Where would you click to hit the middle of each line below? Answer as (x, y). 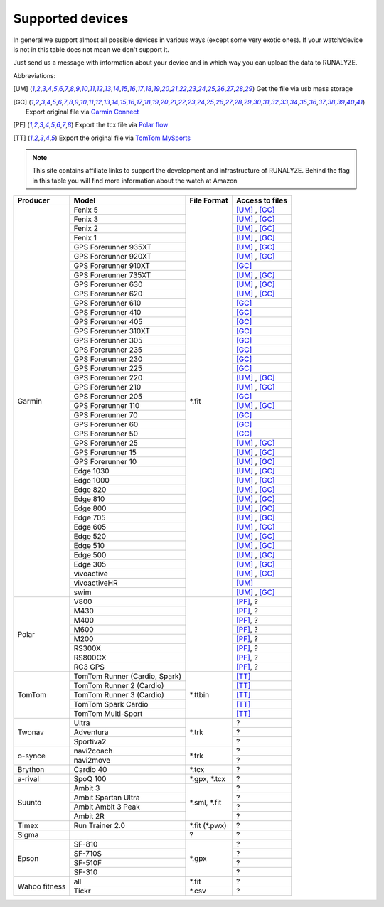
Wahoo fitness (42, 886)
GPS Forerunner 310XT (112, 331)
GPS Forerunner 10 (105, 462)
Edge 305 (90, 564)
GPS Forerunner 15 (105, 453)
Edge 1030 (91, 471)
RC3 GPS (89, 667)
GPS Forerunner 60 (106, 424)
